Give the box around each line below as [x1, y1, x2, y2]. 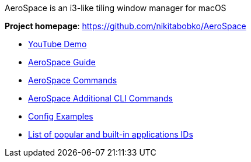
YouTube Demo [28, 39, 87, 49]
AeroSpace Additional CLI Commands [28, 93, 173, 103]
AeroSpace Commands [28, 75, 117, 85]
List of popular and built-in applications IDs [28, 129, 193, 139]
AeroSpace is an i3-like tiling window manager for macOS [5, 3, 226, 13]
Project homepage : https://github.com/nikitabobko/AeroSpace [5, 21, 246, 31]
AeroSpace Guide [28, 57, 96, 67]
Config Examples [28, 111, 93, 121]
